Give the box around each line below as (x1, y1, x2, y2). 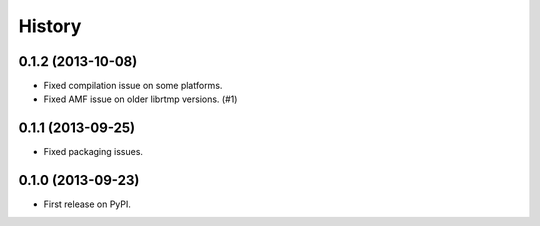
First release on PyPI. (43, 198, 132, 210)
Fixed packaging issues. (43, 146, 144, 158)
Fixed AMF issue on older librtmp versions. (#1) (43, 93, 238, 105)
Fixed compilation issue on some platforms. (43, 80, 223, 92)
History (18, 15, 82, 37)
